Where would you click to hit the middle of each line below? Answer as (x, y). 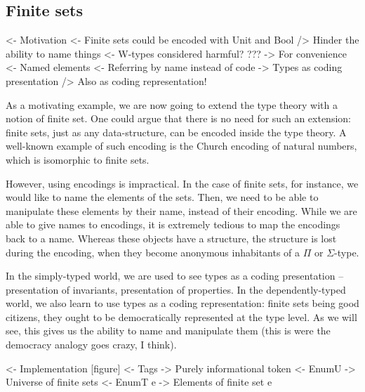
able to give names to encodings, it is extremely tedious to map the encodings (173, 224)
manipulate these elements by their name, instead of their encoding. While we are (181, 210)
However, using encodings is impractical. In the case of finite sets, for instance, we (182, 183)
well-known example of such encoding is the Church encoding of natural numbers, (181, 146)
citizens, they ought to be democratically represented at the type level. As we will (181, 316)
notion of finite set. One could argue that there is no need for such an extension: (178, 118)
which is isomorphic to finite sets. (78, 159)
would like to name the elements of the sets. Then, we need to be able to (162, 197)
